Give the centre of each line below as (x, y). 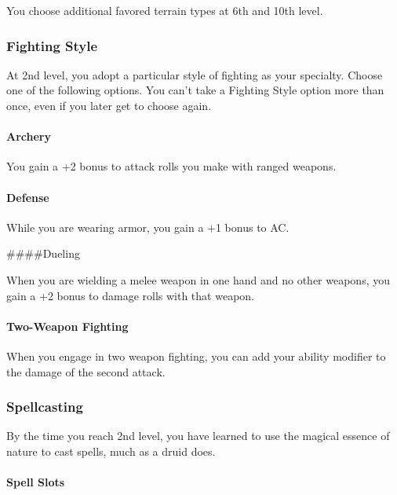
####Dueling (43, 253)
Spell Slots (36, 482)
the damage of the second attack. (86, 371)
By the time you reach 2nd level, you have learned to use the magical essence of (198, 436)
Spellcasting (45, 407)
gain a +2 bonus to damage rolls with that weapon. (130, 295)
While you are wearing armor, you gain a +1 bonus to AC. (148, 227)
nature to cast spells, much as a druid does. (111, 451)
